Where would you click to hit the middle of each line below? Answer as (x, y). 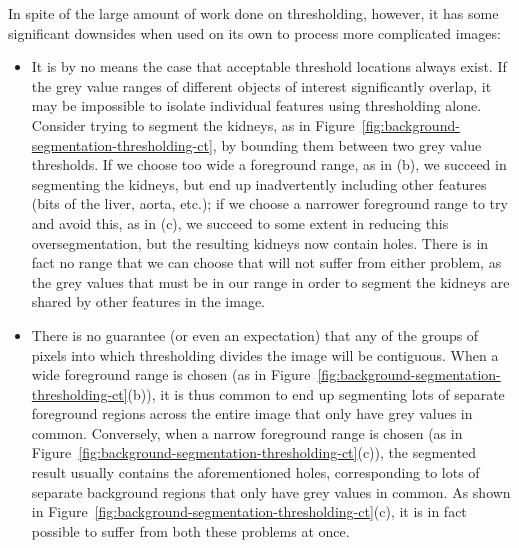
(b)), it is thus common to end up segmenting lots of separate (316, 393)
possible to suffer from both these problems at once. (190, 530)
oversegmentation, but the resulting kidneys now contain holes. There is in (260, 242)
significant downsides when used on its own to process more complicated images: (254, 32)
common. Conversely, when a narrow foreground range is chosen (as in (247, 432)
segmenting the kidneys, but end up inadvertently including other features (259, 183)
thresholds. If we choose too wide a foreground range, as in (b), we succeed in (269, 164)
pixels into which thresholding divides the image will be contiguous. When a (265, 354)
